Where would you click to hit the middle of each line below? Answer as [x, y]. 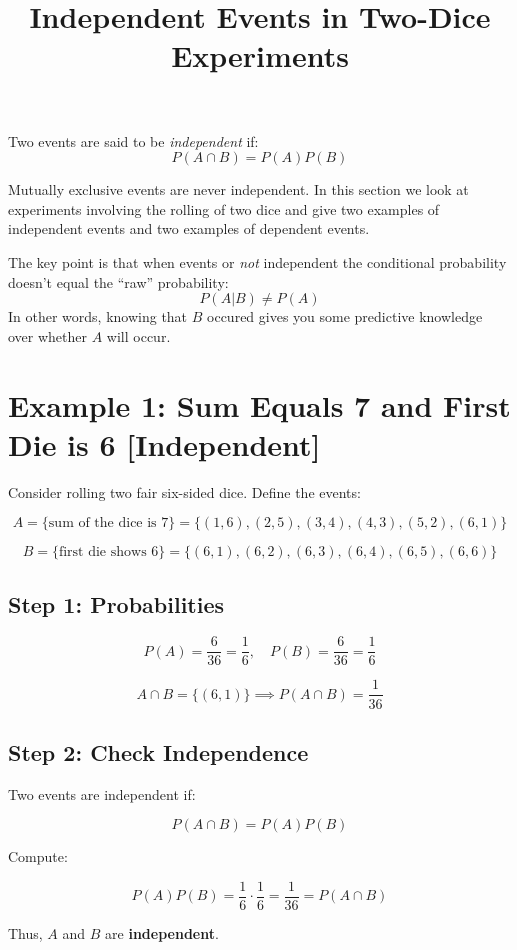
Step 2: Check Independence [158, 751]
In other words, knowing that [98, 316]
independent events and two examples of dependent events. [189, 228]
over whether [48, 335]
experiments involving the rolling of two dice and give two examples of [224, 208]
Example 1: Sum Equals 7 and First [259, 404]
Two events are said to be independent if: [133, 140]
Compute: [38, 856]
